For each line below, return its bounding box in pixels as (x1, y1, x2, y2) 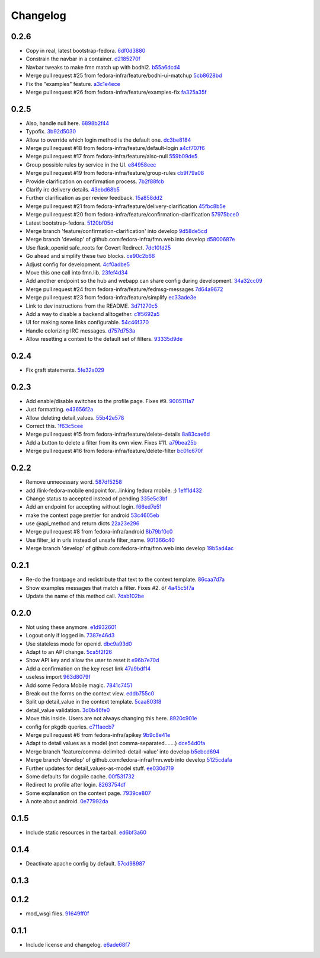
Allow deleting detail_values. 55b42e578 (25, 414, 124, 421)
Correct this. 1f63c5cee (25, 423, 84, 430)
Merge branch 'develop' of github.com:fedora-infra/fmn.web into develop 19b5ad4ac (25, 545, 234, 552)
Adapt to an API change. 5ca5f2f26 (25, 649, 113, 656)
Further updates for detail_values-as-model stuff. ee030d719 (25, 765, 174, 772)
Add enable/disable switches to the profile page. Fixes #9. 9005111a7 (25, 397, 195, 404)
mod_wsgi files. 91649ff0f (25, 910, 89, 917)
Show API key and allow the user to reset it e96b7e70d (25, 657, 159, 664)
